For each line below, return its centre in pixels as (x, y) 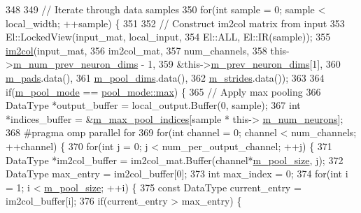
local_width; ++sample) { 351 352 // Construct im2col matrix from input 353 (175, 23)
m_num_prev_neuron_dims (76, 64)
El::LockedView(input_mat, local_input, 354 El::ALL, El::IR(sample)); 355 (168, 37)
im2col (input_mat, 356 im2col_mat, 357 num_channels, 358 (136, 50)
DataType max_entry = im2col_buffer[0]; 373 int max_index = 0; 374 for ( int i (177, 174)
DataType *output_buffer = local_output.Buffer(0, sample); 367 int (153, 105)
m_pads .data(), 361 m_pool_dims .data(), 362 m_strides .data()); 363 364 (165, 77)
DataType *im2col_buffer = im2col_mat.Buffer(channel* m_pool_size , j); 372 (175, 160)
